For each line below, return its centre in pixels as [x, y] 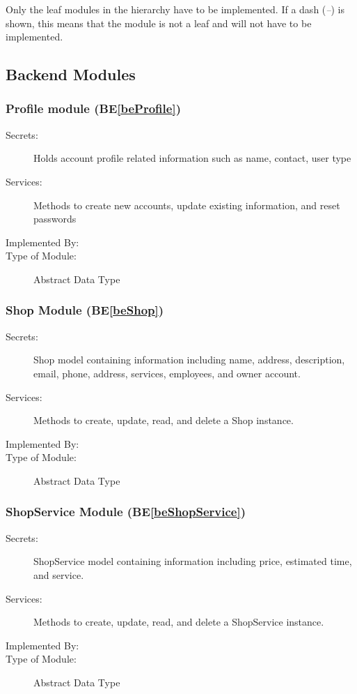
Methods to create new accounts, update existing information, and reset [187, 205]
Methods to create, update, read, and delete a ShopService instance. [179, 622]
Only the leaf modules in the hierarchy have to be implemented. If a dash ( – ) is [175, 9]
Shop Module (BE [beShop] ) [85, 310]
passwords [55, 219]
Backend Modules [71, 74]
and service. [59, 574]
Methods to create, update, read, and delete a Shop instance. [164, 420]
